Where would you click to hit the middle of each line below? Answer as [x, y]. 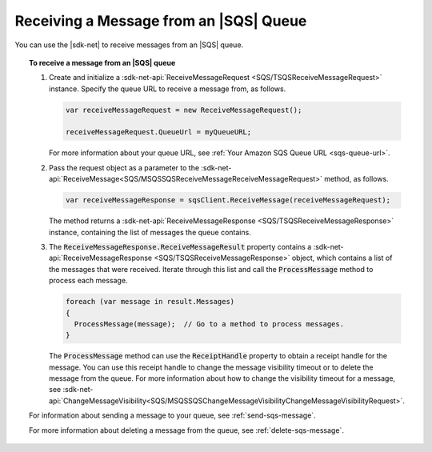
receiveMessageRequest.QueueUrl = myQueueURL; [158, 132]
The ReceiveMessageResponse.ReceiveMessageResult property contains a [180, 247]
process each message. [88, 281]
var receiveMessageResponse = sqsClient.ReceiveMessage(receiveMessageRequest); [228, 200]
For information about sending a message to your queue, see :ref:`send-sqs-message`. [172, 415]
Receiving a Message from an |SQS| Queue [161, 21]
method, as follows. [356, 179]
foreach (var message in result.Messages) [150, 302]
